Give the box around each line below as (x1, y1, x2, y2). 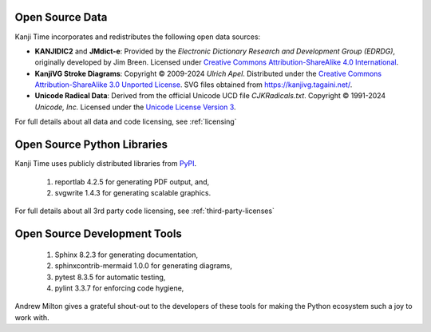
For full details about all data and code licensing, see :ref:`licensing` (14, 117, 237, 127)
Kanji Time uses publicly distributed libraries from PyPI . (14, 159, 197, 168)
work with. (14, 312, 49, 322)
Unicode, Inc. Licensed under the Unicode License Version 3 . (34, 102, 236, 112)
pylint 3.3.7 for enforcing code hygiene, (54, 283, 184, 293)
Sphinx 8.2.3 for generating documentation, (54, 250, 199, 259)
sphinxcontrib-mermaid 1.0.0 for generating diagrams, (54, 261, 233, 271)
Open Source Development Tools (14, 227, 183, 241)
